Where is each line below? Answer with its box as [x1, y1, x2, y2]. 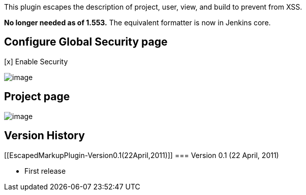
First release [24, 166, 66, 175]
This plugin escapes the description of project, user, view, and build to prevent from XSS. [4, 3, 302, 11]
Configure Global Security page [4, 35, 168, 49]
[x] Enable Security [4, 57, 68, 66]
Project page [4, 90, 70, 103]
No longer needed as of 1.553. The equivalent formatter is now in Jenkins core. [4, 18, 271, 27]
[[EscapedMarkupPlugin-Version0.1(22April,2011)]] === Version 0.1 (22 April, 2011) [4, 150, 279, 160]
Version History [4, 129, 85, 142]
